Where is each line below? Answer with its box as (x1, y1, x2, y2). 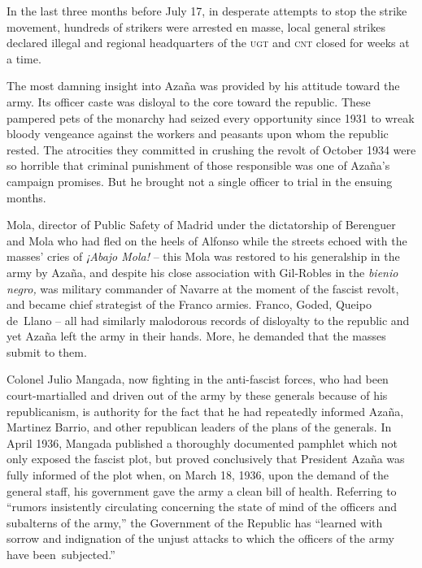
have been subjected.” (7, 546, 115, 562)
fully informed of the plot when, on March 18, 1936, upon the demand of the (7, 466, 389, 483)
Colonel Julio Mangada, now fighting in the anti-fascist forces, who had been (7, 371, 389, 388)
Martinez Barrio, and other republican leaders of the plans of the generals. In (7, 418, 392, 436)
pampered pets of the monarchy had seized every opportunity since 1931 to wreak (7, 109, 415, 126)
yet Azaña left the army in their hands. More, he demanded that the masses (7, 327, 386, 345)
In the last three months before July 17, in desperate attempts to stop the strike (7, 2, 407, 19)
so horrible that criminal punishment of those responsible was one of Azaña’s (7, 157, 390, 174)
